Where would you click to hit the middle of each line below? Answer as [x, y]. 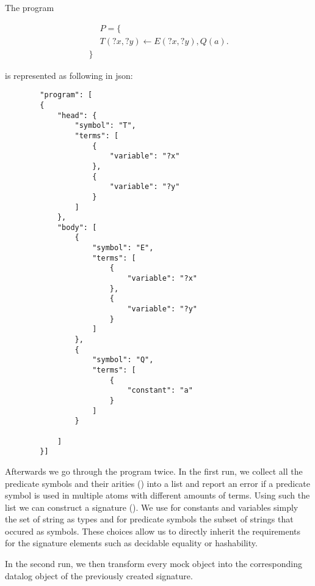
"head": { [77, 115]
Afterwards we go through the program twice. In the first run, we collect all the [154, 471]
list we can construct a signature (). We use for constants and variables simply [152, 507]
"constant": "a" [160, 391]
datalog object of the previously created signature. [99, 575]
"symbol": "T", [105, 126]
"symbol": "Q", [123, 360]
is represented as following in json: [69, 75]
